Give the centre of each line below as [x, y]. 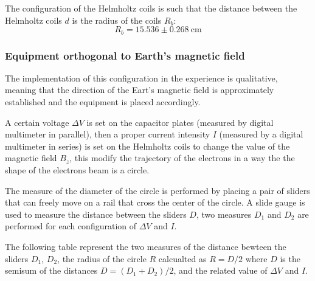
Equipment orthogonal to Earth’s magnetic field [125, 55]
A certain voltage [37, 122]
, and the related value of [220, 270]
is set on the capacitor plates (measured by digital [180, 122]
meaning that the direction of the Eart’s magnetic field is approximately [140, 90]
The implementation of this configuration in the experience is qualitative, [141, 78]
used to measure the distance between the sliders [96, 214]
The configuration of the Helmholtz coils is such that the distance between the [151, 8]
